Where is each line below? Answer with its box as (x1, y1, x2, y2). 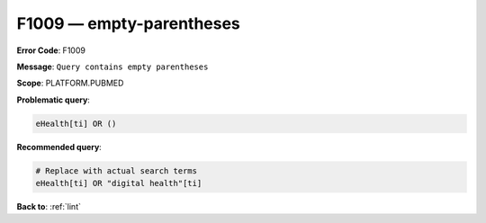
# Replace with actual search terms (35, 165, 198, 175)
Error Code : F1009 (16, 45, 85, 56)
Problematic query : (16, 94, 90, 105)
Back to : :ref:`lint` (16, 201, 81, 212)
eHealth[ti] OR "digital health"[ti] (35, 178, 202, 189)
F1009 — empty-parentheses (16, 13, 240, 33)
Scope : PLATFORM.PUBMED (16, 77, 124, 89)
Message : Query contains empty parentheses (16, 61, 209, 72)
